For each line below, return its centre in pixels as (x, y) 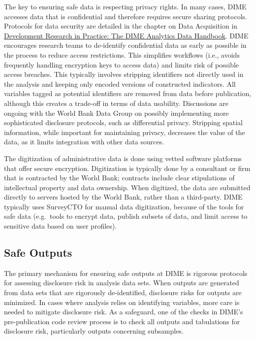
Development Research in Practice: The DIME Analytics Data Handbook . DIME (126, 35)
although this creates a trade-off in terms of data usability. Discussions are (116, 103)
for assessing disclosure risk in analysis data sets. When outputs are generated (122, 283)
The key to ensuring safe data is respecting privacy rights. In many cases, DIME (125, 6)
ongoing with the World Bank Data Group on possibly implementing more (116, 113)
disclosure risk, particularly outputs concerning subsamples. (94, 331)
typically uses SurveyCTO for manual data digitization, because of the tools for (124, 206)
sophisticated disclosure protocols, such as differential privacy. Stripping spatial (124, 122)
